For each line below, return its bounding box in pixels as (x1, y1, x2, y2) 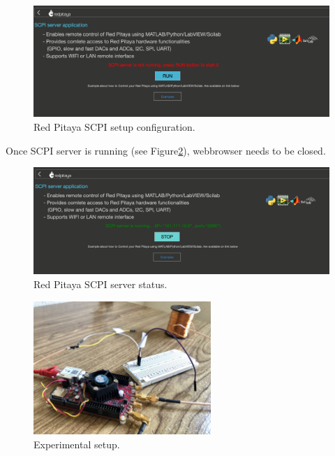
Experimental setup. (33, 436, 120, 451)
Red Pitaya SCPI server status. (33, 276, 167, 291)
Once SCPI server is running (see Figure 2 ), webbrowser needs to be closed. (6, 143, 326, 157)
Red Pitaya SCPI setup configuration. (33, 120, 195, 134)
